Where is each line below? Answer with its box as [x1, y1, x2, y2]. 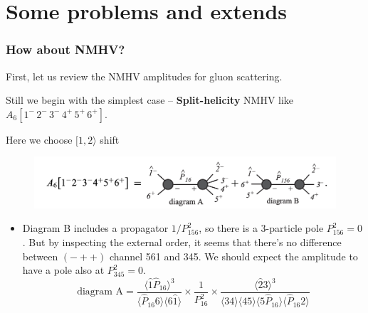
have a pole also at [22, 262, 105, 277]
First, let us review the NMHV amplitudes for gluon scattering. [6, 68, 283, 83]
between [22, 248, 58, 263]
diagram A [77, 287, 124, 297]
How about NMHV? [6, 41, 125, 58]
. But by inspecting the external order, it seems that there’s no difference [22, 235, 342, 250]
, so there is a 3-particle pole [199, 221, 324, 235]
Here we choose [6, 132, 73, 147]
